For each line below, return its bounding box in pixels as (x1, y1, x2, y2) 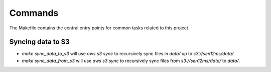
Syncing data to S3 (9, 38, 70, 46)
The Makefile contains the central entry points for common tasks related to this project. (9, 25, 190, 31)
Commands (9, 7, 59, 18)
